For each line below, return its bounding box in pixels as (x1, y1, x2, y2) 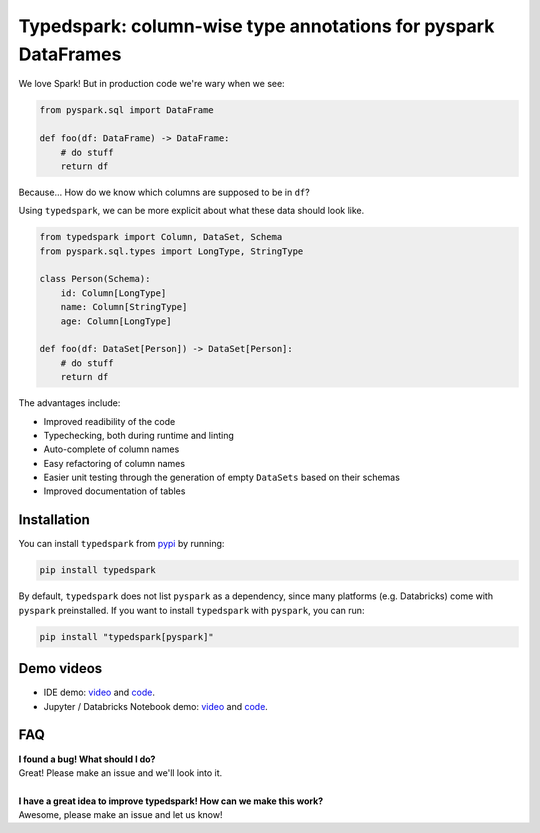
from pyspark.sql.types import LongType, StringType (39, 245, 304, 257)
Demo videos (18, 660, 103, 677)
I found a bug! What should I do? (18, 753, 156, 765)
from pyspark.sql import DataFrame (39, 105, 214, 116)
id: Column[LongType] (60, 287, 167, 299)
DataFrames (18, 43, 122, 65)
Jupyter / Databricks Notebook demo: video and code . (43, 700, 269, 712)
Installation (18, 511, 90, 529)
